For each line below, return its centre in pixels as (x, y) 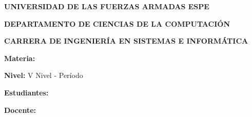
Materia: (20, 58)
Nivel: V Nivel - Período (44, 75)
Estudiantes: (26, 92)
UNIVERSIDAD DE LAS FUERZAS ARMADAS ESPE (107, 6)
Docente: (20, 110)
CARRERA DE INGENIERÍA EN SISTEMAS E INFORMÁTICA (126, 41)
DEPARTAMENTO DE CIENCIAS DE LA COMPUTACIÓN (117, 23)
